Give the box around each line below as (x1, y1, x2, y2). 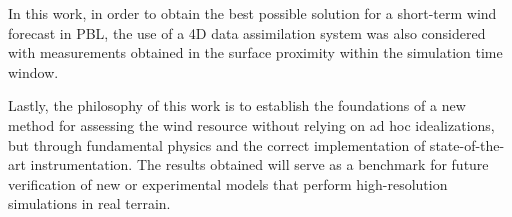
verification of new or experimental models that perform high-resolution (8, 173, 448, 194)
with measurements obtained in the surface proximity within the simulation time (8, 42, 503, 63)
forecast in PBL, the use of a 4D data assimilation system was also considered (8, 22, 486, 43)
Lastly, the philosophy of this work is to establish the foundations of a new (8, 95, 466, 116)
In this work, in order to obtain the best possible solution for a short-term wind (8, 3, 497, 23)
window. (8, 61, 59, 82)
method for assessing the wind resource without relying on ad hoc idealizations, (8, 114, 495, 135)
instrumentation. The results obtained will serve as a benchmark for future (30, 154, 489, 175)
